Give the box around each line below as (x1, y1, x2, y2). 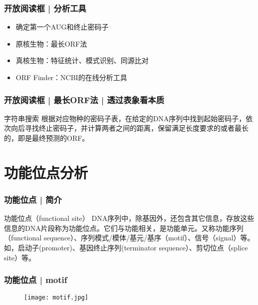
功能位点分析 (4, 162, 88, 182)
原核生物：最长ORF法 (15, 38, 87, 49)
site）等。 (4, 252, 36, 262)
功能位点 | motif (4, 273, 67, 286)
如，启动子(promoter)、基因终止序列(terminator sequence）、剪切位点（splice (4, 242, 248, 252)
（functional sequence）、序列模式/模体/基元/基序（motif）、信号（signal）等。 (4, 232, 255, 243)
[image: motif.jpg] (24, 294, 88, 301)
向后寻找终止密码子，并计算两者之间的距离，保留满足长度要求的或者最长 (10, 123, 249, 133)
